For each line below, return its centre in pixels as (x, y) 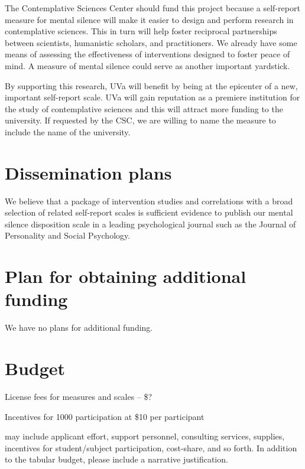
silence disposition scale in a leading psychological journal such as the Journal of (150, 224)
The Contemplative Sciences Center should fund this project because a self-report (152, 8)
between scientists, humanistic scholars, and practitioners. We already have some (151, 42)
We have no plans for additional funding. (79, 328)
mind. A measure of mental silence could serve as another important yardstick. (147, 65)
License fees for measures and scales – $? (79, 397)
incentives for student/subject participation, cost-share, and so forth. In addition (151, 447)
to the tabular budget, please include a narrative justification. (116, 459)
